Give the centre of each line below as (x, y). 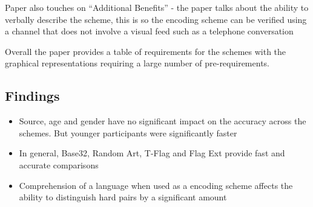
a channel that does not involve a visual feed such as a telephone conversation (149, 31)
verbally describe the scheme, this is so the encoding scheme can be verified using (156, 19)
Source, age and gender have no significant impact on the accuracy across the (163, 121)
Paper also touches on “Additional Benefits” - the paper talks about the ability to (157, 7)
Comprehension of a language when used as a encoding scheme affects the (156, 185)
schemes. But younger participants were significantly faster (128, 132)
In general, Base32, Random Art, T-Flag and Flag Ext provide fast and (152, 153)
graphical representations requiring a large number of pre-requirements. (137, 63)
